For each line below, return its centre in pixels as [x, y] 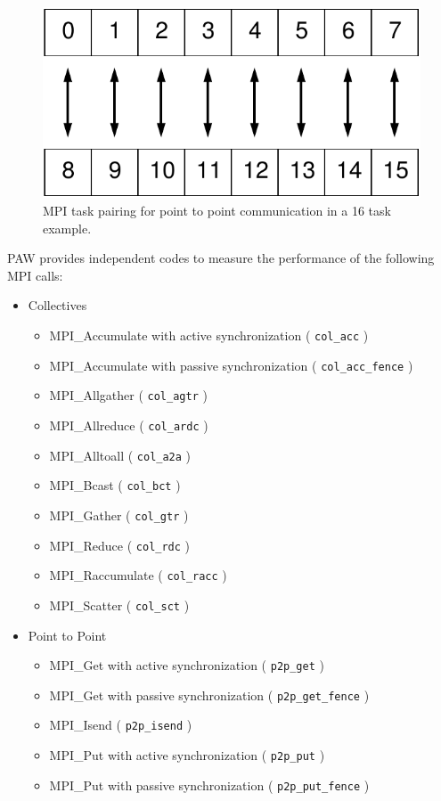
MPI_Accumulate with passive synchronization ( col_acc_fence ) [231, 365]
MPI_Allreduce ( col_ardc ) [129, 425]
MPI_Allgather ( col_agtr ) [128, 395]
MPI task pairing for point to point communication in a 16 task [217, 211]
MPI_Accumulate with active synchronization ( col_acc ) [209, 335]
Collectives [57, 305]
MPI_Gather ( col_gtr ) [119, 515]
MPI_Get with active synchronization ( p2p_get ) [187, 665]
